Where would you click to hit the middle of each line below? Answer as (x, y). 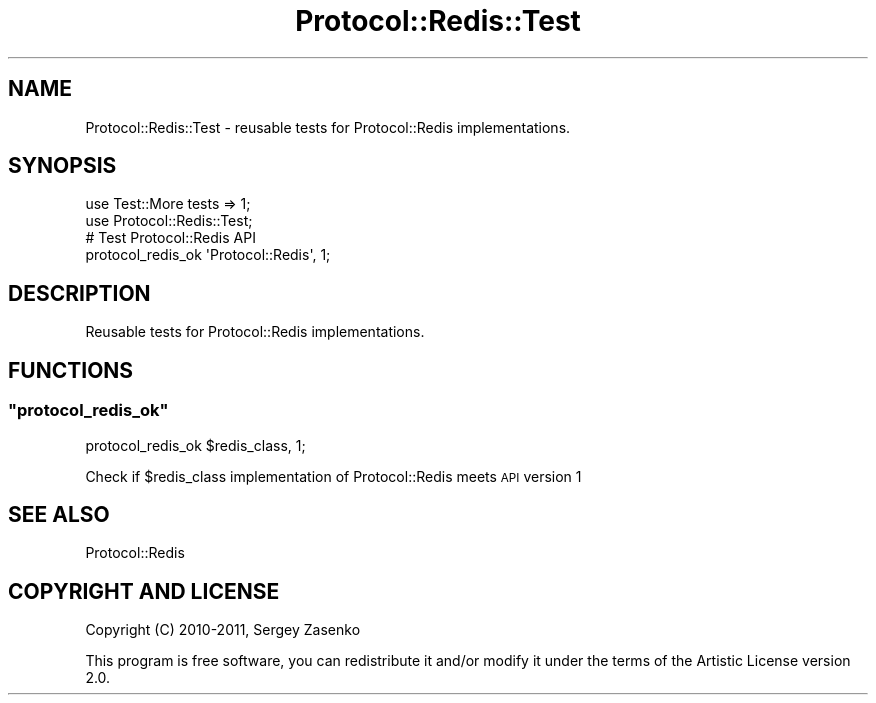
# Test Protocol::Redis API (170, 238)
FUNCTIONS (71, 370)
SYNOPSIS (62, 166)
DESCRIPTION (79, 293)
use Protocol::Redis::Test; (169, 221)
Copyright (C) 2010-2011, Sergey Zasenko (223, 630)
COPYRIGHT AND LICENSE (144, 591)
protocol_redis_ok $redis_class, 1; (195, 445)
